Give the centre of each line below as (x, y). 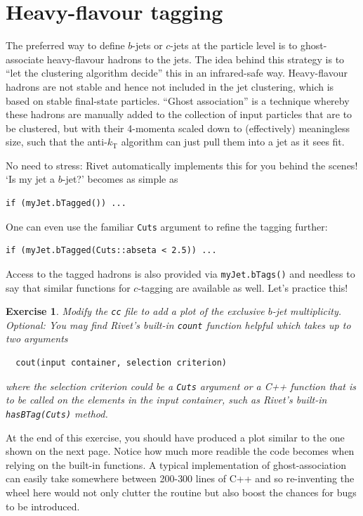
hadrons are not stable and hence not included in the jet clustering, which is (170, 86)
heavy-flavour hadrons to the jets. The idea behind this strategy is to (196, 59)
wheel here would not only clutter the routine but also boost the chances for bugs (181, 492)
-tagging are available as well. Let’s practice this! (243, 287)
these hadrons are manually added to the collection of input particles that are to (179, 114)
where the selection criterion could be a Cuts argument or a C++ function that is (181, 386)
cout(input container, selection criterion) (121, 363)
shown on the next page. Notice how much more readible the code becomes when (180, 451)
